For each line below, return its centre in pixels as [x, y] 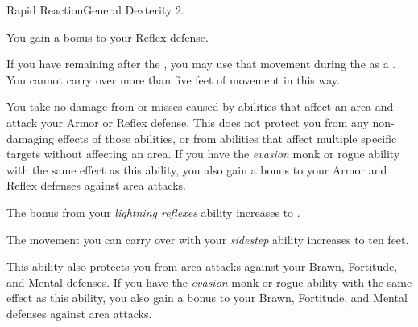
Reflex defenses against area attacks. [96, 185]
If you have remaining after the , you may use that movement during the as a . [201, 64]
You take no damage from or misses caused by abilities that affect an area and [200, 106]
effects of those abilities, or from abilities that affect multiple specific [227, 138]
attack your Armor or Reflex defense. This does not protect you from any [188, 122]
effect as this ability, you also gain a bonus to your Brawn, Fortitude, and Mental [207, 298]
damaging [31, 138]
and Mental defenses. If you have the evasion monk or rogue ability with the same [209, 282]
